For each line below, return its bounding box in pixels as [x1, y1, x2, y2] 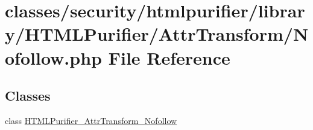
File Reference [108, 45, 230, 69]
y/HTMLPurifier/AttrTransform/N [5, 22, 309, 46]
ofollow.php [5, 45, 102, 69]
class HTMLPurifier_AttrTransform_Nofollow [5, 114, 177, 126]
